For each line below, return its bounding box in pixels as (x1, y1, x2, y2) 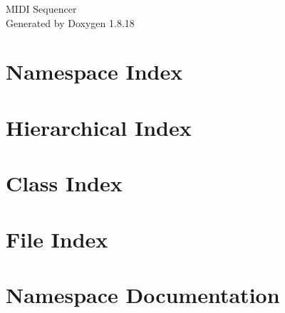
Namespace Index (6, 57, 183, 86)
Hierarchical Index (6, 112, 192, 142)
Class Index (6, 169, 123, 198)
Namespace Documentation (6, 280, 280, 309)
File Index (6, 224, 108, 253)
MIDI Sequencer (6, 1, 77, 16)
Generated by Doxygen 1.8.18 (6, 15, 135, 30)
